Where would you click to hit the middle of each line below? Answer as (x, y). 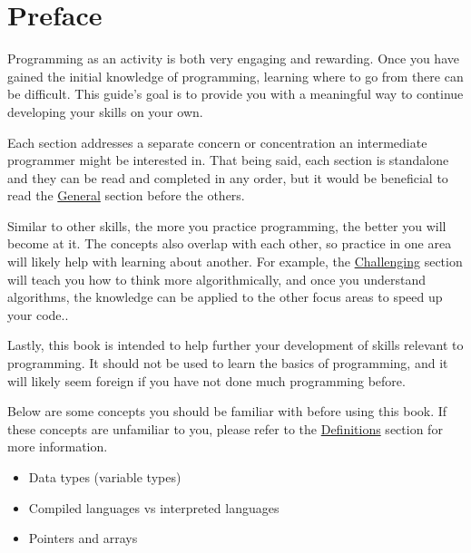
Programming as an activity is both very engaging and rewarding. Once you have (233, 58)
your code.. (38, 314)
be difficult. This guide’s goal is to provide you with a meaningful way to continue (235, 94)
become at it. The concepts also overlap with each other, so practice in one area (230, 243)
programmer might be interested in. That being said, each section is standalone (228, 160)
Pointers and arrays (83, 538)
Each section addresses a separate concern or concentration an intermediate (217, 142)
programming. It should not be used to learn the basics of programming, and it (228, 363)
